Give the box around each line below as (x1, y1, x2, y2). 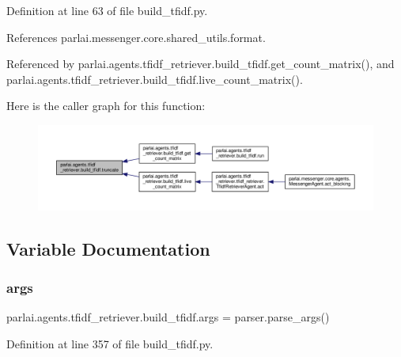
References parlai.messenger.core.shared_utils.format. (6, 28, 266, 45)
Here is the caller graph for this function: (6, 97, 206, 114)
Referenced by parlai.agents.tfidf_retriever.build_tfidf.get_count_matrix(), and (6, 55, 395, 72)
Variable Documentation (6, 236, 210, 260)
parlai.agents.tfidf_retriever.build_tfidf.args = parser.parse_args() (6, 309, 330, 325)
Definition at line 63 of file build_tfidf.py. (6, 2, 208, 18)
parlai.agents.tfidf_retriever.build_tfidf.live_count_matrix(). (6, 70, 303, 87)
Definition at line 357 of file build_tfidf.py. (6, 335, 214, 351)
